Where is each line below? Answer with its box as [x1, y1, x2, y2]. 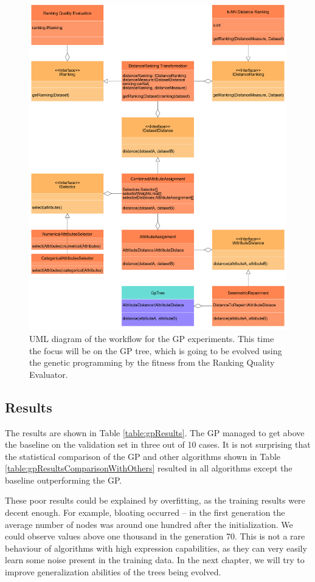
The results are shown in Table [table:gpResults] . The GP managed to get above [5, 426, 305, 439]
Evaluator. [29, 368, 68, 380]
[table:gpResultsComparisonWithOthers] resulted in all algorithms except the [5, 462, 292, 474]
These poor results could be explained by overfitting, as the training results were [5, 494, 305, 507]
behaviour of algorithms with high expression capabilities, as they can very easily [5, 541, 307, 554]
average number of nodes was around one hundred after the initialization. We [5, 518, 293, 530]
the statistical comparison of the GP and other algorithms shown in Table [5, 450, 281, 462]
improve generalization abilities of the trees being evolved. [5, 566, 221, 578]
